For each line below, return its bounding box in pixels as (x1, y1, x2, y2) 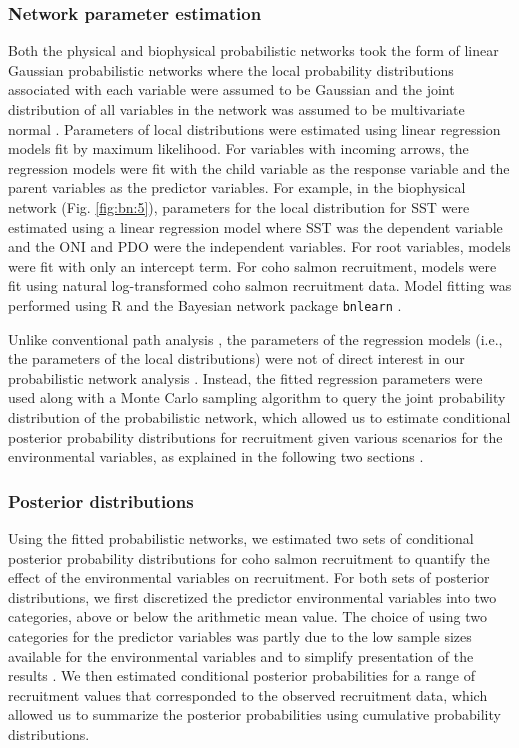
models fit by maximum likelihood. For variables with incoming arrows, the (8, 138, 469, 159)
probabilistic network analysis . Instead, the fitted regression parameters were (8, 367, 483, 388)
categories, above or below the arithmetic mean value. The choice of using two (8, 606, 487, 627)
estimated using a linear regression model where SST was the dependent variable (8, 216, 503, 237)
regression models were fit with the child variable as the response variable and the (8, 157, 510, 178)
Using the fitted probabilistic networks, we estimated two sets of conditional (8, 527, 474, 548)
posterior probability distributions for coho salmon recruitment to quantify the (8, 547, 490, 568)
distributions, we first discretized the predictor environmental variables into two (8, 586, 497, 607)
